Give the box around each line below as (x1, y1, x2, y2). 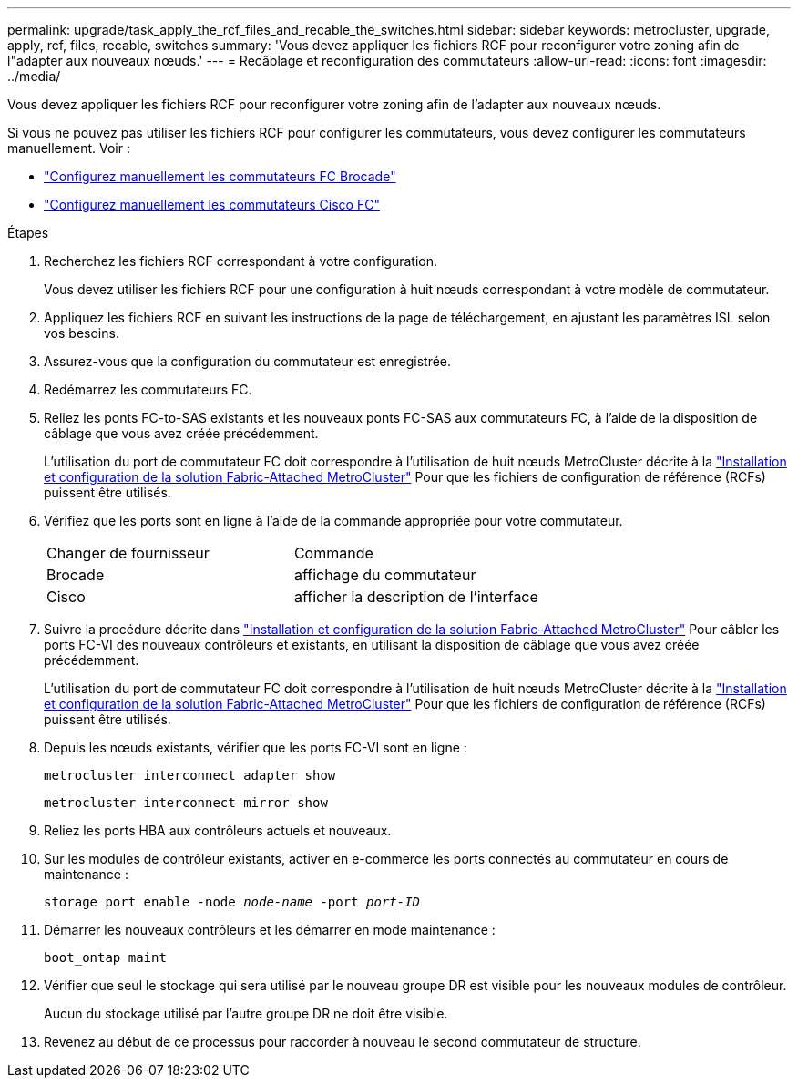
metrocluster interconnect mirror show (44, 795, 328, 810)
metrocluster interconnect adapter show (44, 768, 336, 783)
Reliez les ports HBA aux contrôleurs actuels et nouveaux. (44, 823, 392, 838)
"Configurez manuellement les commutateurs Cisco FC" (44, 197, 380, 212)
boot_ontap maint (44, 950, 167, 965)
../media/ (7, 68, 61, 84)
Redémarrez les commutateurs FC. (44, 382, 252, 397)
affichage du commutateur (293, 566, 476, 584)
